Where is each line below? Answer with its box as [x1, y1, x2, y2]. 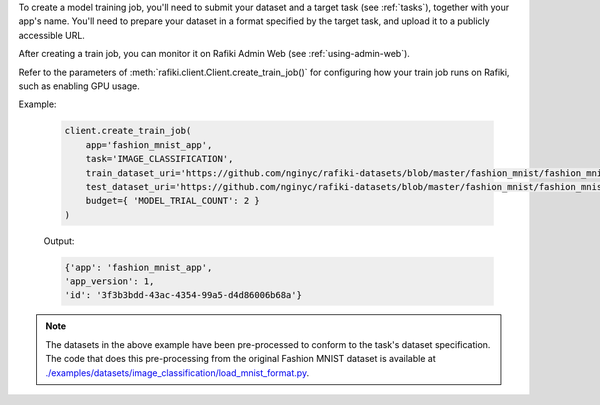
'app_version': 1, [64, 276, 155, 287]
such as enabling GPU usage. [18, 80, 140, 92]
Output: [43, 235, 75, 247]
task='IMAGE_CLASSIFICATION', [85, 153, 234, 165]
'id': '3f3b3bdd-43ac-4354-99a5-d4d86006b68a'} [64, 290, 302, 301]
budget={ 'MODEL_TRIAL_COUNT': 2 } [85, 195, 260, 207]
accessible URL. [18, 29, 85, 41]
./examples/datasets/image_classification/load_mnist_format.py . [45, 366, 310, 379]
